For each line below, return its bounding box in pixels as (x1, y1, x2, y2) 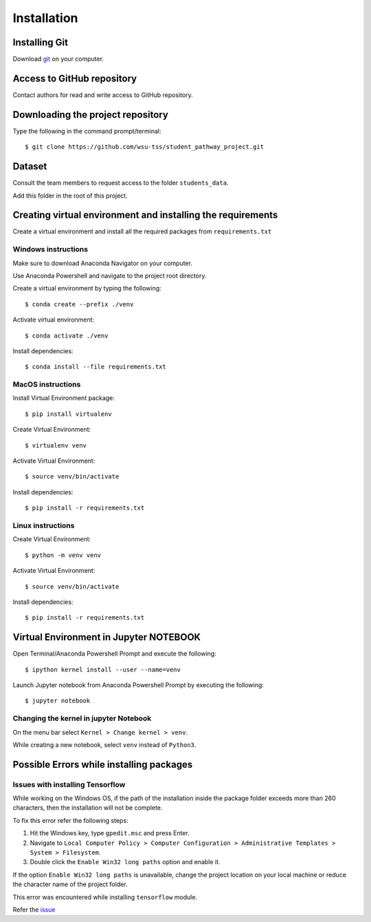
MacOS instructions (12, 379, 81, 389)
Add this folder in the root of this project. (12, 191, 128, 200)
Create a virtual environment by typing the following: (12, 284, 161, 293)
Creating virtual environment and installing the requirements (12, 209, 278, 221)
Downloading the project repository (12, 109, 168, 121)
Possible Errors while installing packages (12, 758, 193, 771)
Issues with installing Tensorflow (12, 779, 126, 789)
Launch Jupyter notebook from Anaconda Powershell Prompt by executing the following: (12, 681, 265, 689)
